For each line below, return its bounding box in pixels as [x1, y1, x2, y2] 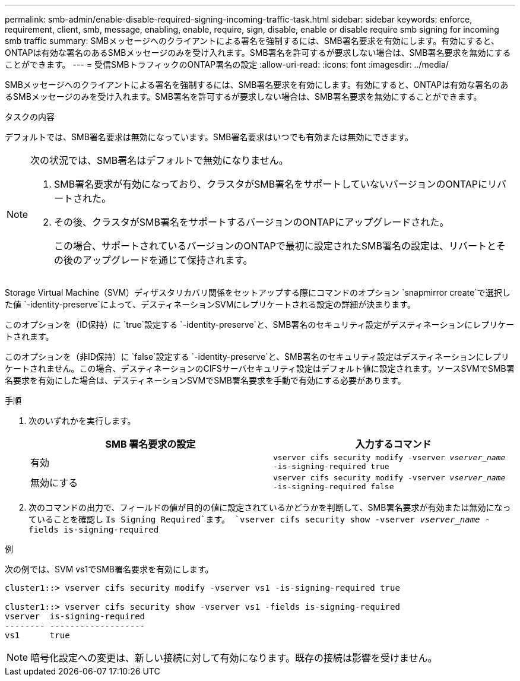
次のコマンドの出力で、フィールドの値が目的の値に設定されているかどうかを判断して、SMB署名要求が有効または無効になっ [28, 502, 511, 512]
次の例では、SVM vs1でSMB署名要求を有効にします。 [5, 564, 214, 574]
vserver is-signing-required [5, 612, 145, 621]
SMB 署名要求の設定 [105, 438, 196, 450]
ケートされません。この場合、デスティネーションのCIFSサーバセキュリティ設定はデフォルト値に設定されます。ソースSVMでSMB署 [5, 363, 515, 373]
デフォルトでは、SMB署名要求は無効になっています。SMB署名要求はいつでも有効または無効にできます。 [5, 132, 414, 142]
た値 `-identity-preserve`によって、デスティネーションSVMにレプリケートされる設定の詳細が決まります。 [5, 299, 416, 309]
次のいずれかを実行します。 [28, 416, 136, 426]
